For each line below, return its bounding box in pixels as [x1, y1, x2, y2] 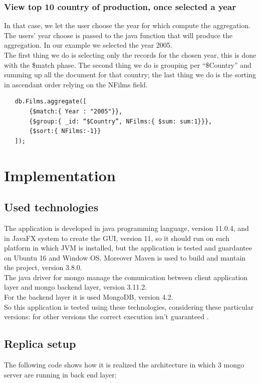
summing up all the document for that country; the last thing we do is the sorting [4, 69, 256, 80]
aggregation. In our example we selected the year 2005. [4, 40, 172, 50]
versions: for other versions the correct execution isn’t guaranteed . [4, 311, 209, 322]
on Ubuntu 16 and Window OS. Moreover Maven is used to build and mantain [4, 252, 246, 263]
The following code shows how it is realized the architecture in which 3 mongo [4, 359, 244, 370]
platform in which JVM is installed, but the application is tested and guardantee [4, 242, 252, 253]
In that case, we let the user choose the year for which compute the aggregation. [4, 20, 250, 31]
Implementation [4, 165, 116, 185]
